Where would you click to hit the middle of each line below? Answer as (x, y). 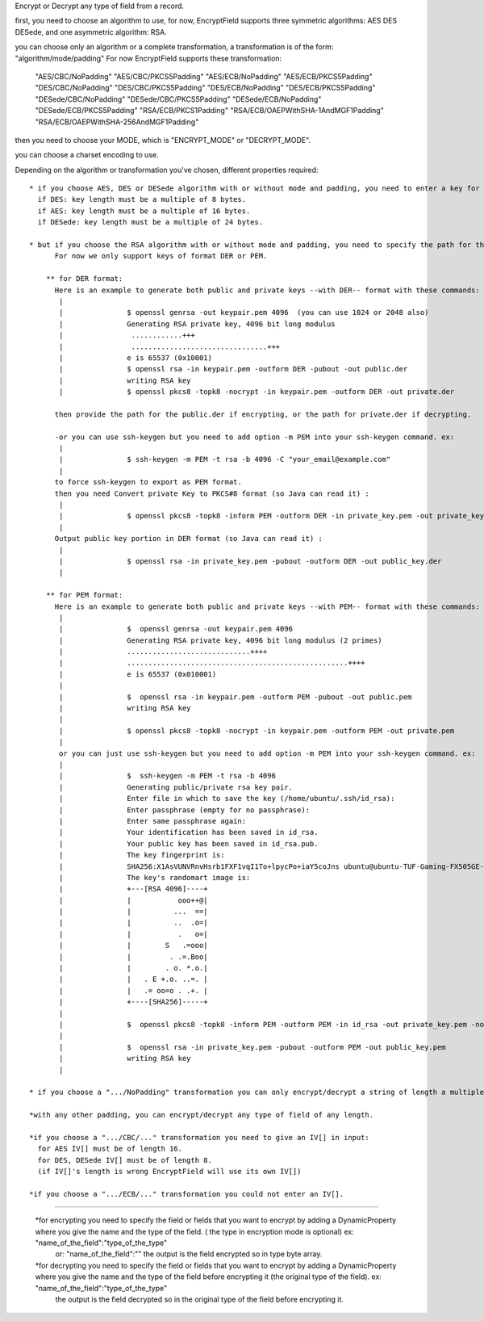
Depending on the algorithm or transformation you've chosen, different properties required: (167, 170)
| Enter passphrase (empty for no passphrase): (185, 810)
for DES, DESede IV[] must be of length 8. (125, 1160)
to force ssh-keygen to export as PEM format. (148, 482)
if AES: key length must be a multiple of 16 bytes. (144, 211)
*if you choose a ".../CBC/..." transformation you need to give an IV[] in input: (200, 1137)
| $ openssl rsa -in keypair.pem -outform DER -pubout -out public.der (234, 369)
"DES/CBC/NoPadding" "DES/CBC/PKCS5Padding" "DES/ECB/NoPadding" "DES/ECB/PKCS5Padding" (205, 88)
